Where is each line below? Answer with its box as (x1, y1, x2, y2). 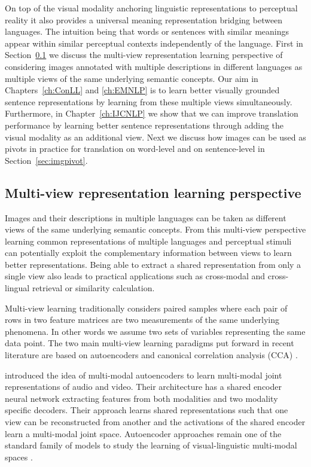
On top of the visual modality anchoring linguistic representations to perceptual (5, 2, 298, 14)
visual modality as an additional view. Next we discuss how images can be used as (5, 130, 306, 143)
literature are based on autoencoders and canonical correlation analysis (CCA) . (5, 349, 298, 361)
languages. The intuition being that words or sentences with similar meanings (5, 25, 289, 38)
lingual (5, 282, 30, 294)
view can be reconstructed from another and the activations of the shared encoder (5, 416, 306, 428)
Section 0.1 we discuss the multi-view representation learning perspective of (5, 48, 283, 61)
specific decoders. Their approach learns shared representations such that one (5, 404, 288, 416)
